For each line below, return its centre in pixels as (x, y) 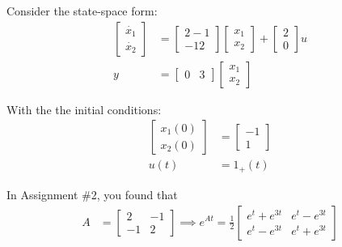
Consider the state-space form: (82, 11)
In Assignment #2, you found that (92, 194)
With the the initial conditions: (84, 109)
